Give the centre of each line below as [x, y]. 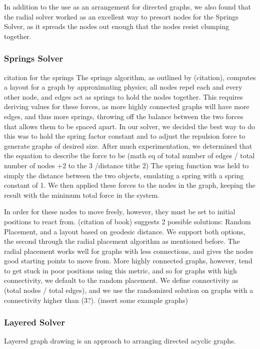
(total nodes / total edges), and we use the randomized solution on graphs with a [129, 290]
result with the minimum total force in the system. [82, 195]
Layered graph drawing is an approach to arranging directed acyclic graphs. [120, 341]
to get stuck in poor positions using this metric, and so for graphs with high [120, 270]
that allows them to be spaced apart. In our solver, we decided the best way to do [130, 126]
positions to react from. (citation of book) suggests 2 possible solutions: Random [127, 221]
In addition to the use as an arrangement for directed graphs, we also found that [128, 7]
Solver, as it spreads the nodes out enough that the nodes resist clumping [117, 26]
